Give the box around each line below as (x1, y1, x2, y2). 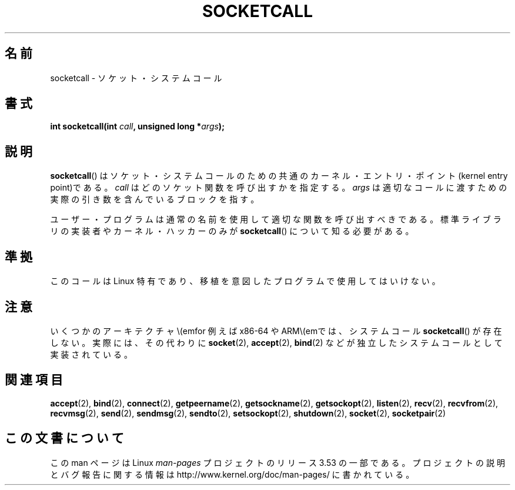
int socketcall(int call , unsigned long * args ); (50, 121, 225, 132)
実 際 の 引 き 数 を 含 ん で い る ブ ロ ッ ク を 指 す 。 (50, 194, 259, 205)
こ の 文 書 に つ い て (5, 431, 124, 446)
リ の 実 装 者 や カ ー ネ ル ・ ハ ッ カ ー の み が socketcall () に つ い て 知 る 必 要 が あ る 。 (50, 226, 414, 236)
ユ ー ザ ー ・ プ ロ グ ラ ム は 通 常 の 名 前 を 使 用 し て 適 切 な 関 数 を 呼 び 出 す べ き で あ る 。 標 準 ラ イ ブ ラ (50, 214, 501, 225)
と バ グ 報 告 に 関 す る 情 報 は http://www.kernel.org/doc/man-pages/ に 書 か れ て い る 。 (50, 469, 414, 479)
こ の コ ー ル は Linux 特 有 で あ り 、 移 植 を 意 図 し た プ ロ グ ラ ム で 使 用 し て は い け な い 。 (50, 276, 440, 286)
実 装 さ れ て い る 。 (50, 349, 132, 359)
